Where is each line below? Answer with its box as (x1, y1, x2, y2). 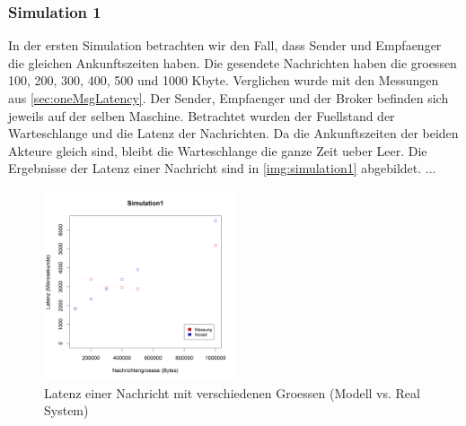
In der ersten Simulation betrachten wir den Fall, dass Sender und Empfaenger (8, 36, 442, 55)
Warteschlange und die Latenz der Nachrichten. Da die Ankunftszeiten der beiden (8, 124, 459, 143)
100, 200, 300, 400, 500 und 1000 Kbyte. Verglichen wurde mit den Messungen (8, 71, 439, 90)
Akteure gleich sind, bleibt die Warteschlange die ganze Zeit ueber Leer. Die (8, 141, 427, 160)
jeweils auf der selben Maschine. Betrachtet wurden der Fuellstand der (8, 106, 395, 125)
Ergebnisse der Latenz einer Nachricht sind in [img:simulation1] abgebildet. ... (8, 159, 436, 178)
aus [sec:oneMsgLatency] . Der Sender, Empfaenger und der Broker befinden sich (8, 89, 449, 107)
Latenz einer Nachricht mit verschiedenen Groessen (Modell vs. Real (44, 383, 420, 402)
